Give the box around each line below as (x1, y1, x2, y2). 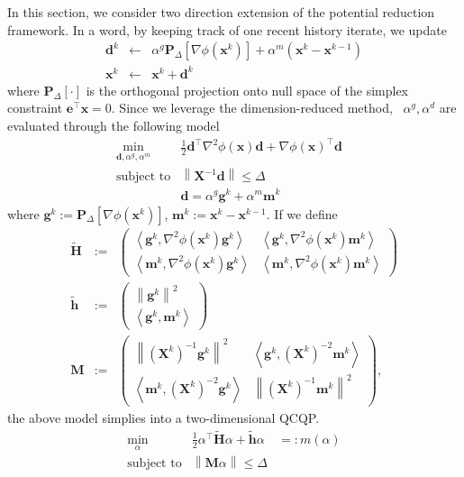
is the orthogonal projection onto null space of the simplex (86, 80, 408, 99)
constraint (7, 98, 63, 117)
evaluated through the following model (7, 115, 220, 134)
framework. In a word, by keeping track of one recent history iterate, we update (7, 20, 447, 39)
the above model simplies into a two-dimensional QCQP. (7, 408, 320, 427)
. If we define (266, 204, 338, 223)
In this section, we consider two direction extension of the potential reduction (7, 3, 435, 21)
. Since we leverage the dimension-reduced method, (111, 98, 393, 117)
